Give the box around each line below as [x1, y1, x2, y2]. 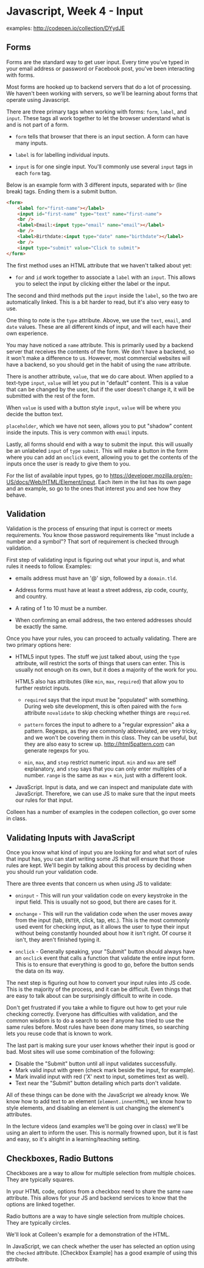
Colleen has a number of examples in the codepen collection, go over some [6, 809, 196, 816]
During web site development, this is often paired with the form [24, 703, 181, 710]
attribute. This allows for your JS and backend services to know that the [6, 1194, 187, 1201]
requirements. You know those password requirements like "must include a [6, 531, 195, 539]
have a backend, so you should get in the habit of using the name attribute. [6, 361, 192, 368]
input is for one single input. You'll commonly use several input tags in [15, 163, 193, 170]
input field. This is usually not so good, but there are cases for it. [15, 898, 177, 906]
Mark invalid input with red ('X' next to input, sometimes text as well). [15, 1073, 189, 1081]
